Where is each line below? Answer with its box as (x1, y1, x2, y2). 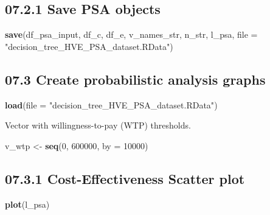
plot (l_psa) (5, 197, 50, 210)
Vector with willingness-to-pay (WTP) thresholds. (5, 119, 191, 132)
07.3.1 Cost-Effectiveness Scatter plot (5, 169, 245, 188)
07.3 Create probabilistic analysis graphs (5, 69, 266, 88)
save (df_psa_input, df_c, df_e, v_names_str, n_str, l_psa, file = (5, 28, 258, 41)
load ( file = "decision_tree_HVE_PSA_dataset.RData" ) (5, 98, 218, 111)
